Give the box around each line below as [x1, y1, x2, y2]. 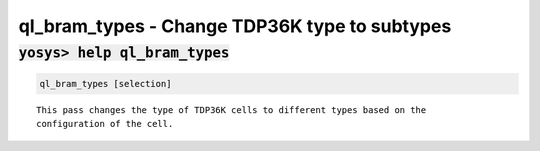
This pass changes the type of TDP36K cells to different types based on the [36, 104, 427, 115]
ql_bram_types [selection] [39, 78, 172, 89]
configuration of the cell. [36, 118, 174, 130]
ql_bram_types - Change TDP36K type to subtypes [18, 15, 452, 37]
